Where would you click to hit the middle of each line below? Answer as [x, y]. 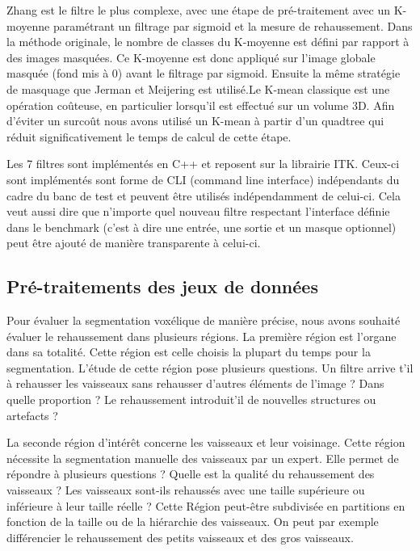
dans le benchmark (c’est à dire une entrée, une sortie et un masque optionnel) [202, 227]
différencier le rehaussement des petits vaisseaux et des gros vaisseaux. [180, 537]
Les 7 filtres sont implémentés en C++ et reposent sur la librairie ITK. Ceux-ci [203, 164]
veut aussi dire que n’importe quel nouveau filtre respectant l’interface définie [198, 211]
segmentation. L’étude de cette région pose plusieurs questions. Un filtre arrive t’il [210, 367]
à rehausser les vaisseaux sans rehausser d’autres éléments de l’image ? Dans [195, 383]
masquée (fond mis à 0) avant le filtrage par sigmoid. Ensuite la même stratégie [204, 73]
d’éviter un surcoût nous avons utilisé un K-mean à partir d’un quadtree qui [195, 121]
